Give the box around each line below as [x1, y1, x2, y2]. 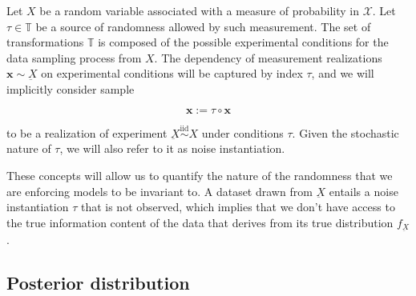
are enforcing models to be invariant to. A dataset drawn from [6, 182, 313, 199]
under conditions [201, 124, 284, 141]
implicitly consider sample [6, 80, 135, 97]
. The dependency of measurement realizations [154, 49, 382, 66]
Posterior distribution [6, 270, 190, 294]
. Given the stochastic [292, 124, 399, 141]
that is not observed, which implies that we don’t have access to [80, 198, 395, 215]
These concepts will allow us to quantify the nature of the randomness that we [6, 166, 393, 183]
